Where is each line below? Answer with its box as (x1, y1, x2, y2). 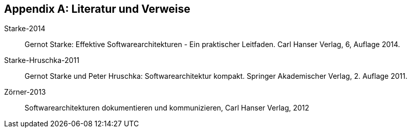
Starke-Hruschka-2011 (4, 56, 79, 65)
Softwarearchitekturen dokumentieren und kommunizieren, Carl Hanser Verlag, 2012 (25, 103, 310, 113)
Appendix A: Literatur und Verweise (4, 3, 190, 15)
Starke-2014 (4, 24, 46, 33)
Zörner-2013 (4, 87, 46, 97)
